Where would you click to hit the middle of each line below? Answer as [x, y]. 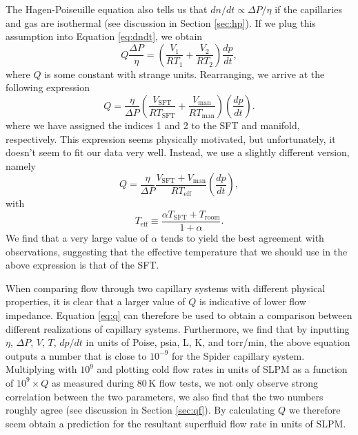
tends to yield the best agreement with [242, 238]
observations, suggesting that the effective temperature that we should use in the [177, 251]
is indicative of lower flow [252, 301]
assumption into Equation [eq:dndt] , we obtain [104, 36]
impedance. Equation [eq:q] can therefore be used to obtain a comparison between [179, 315]
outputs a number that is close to [76, 355]
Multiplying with [41, 369]
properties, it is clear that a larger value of [96, 301]
